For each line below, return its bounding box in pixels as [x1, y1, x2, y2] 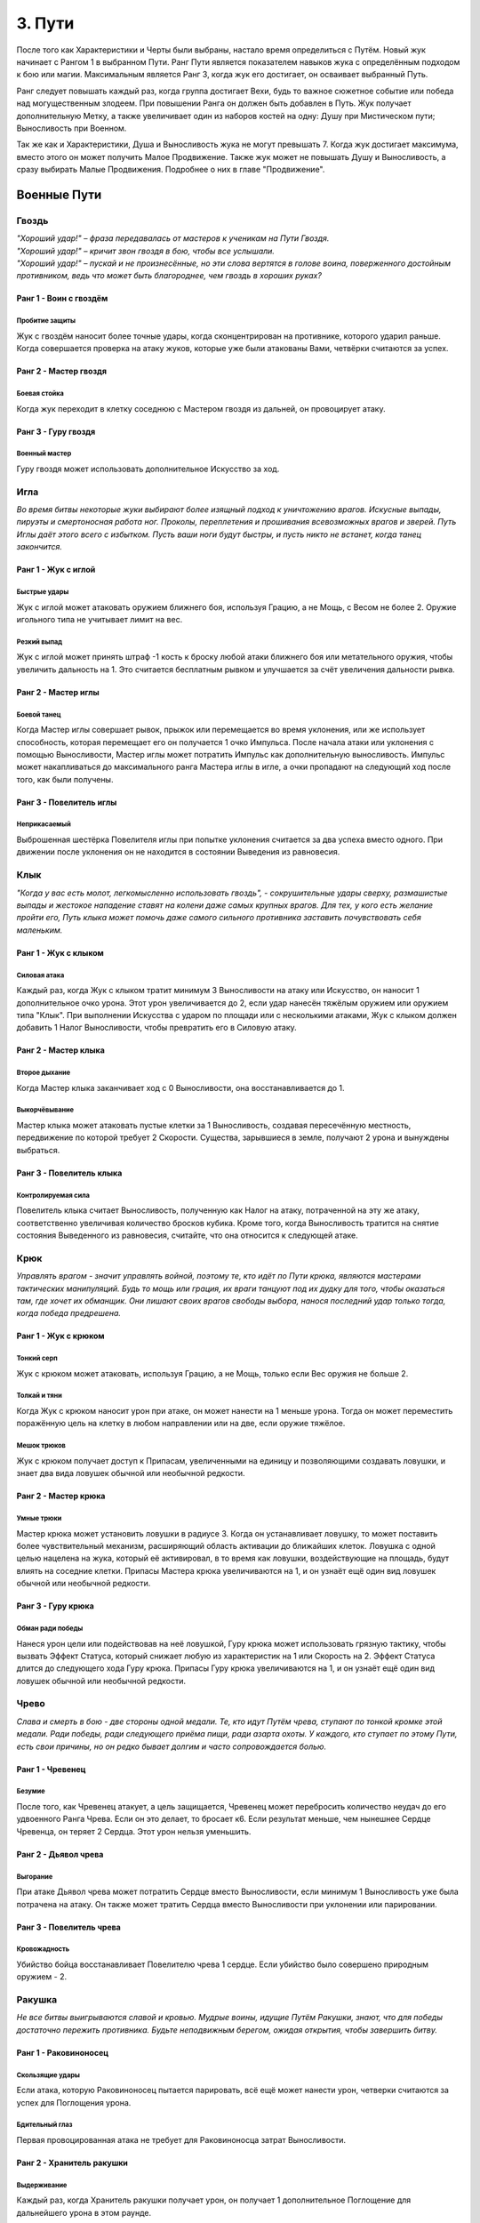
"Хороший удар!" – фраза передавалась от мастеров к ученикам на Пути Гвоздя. [16, 233, 330, 244]
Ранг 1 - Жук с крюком [16, 1330, 105, 1342]
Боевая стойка [16, 389, 64, 397]
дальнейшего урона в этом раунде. [16, 2207, 152, 2218]
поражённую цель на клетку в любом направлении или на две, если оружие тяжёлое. [16, 1418, 346, 1429]
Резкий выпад [16, 637, 62, 646]
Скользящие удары [16, 2070, 80, 2080]
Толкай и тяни [16, 1392, 62, 1400]
